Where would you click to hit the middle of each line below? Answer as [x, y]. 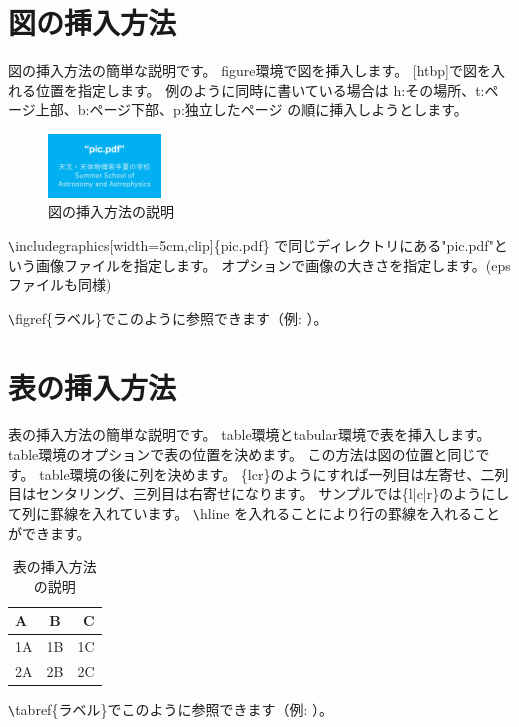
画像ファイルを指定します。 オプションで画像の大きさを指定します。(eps [273, 264]
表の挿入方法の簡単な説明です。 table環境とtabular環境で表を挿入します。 [249, 434]
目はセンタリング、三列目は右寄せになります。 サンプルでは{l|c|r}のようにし [259, 493]
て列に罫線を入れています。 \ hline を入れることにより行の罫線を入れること [254, 512]
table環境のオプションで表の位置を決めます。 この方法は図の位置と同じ [242, 454]
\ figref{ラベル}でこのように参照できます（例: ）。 [168, 317]
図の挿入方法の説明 [111, 211]
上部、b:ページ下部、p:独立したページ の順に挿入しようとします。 [251, 109]
